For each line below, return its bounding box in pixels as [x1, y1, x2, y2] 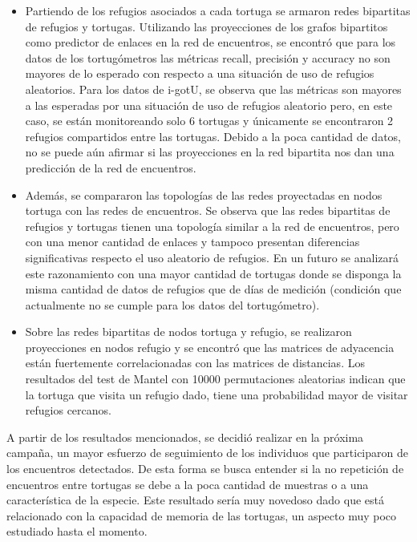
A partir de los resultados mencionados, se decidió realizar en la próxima [6, 428, 364, 445]
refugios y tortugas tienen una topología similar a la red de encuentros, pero [25, 217, 399, 234]
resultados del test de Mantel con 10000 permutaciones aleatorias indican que [25, 370, 406, 387]
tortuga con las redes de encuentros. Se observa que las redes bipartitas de [25, 202, 391, 219]
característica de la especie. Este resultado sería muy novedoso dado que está [6, 491, 384, 508]
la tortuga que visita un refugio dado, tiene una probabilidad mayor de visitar [25, 386, 408, 402]
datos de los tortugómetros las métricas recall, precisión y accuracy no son [25, 49, 391, 66]
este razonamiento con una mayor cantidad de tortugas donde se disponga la [25, 265, 402, 281]
